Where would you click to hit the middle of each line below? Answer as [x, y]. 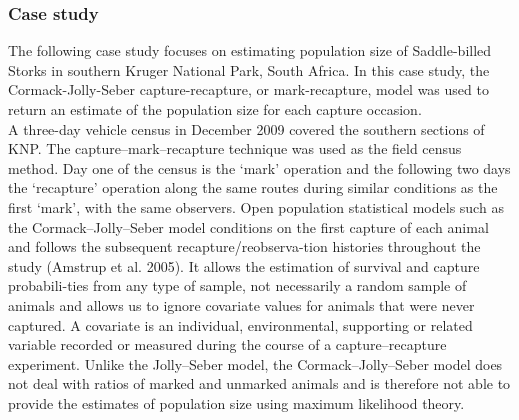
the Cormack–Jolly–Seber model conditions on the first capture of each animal [248, 226]
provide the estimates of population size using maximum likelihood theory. [236, 402]
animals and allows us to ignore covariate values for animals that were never [241, 304]
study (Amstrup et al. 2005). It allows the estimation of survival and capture [244, 265]
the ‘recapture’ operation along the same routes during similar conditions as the [253, 187]
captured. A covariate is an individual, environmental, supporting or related [240, 324]
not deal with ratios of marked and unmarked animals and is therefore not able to [259, 383]
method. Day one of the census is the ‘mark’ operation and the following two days [259, 167]
